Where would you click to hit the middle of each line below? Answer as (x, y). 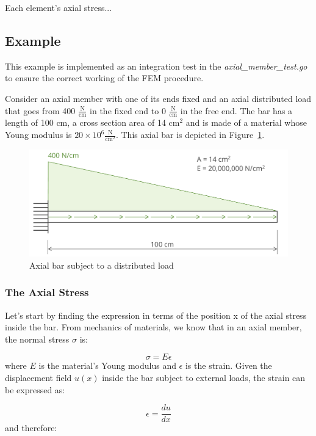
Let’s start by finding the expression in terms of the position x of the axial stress (156, 315)
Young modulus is (38, 134)
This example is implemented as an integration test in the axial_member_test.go (156, 66)
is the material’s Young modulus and (107, 365)
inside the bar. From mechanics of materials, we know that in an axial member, (153, 327)
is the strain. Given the (228, 365)
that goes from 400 (40, 110)
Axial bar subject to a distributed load (102, 265)
